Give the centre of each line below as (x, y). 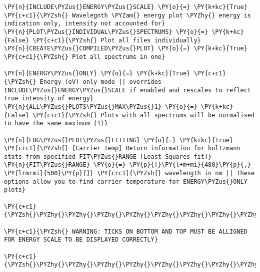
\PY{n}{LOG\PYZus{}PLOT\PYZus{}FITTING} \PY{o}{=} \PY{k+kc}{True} (119, 140)
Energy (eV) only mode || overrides (100, 82)
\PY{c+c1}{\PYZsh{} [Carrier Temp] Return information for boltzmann (122, 148)
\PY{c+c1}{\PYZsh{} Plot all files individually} (117, 40)
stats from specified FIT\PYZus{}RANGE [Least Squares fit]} (108, 156)
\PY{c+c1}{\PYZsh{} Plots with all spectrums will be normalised (144, 115)
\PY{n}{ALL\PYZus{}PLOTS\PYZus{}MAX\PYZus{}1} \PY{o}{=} (101, 107)
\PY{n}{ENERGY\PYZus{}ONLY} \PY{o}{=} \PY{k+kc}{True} (97, 74)
